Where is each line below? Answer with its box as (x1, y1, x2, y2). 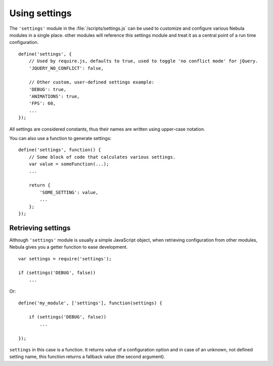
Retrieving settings (9, 223, 71, 232)
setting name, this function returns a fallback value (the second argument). (9, 354, 165, 360)
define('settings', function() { (18, 147, 101, 153)
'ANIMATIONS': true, (28, 94, 80, 100)
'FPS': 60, (28, 101, 56, 106)
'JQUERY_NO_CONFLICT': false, (28, 65, 104, 71)
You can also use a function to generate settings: (9, 135, 112, 142)
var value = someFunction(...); (28, 161, 109, 167)
